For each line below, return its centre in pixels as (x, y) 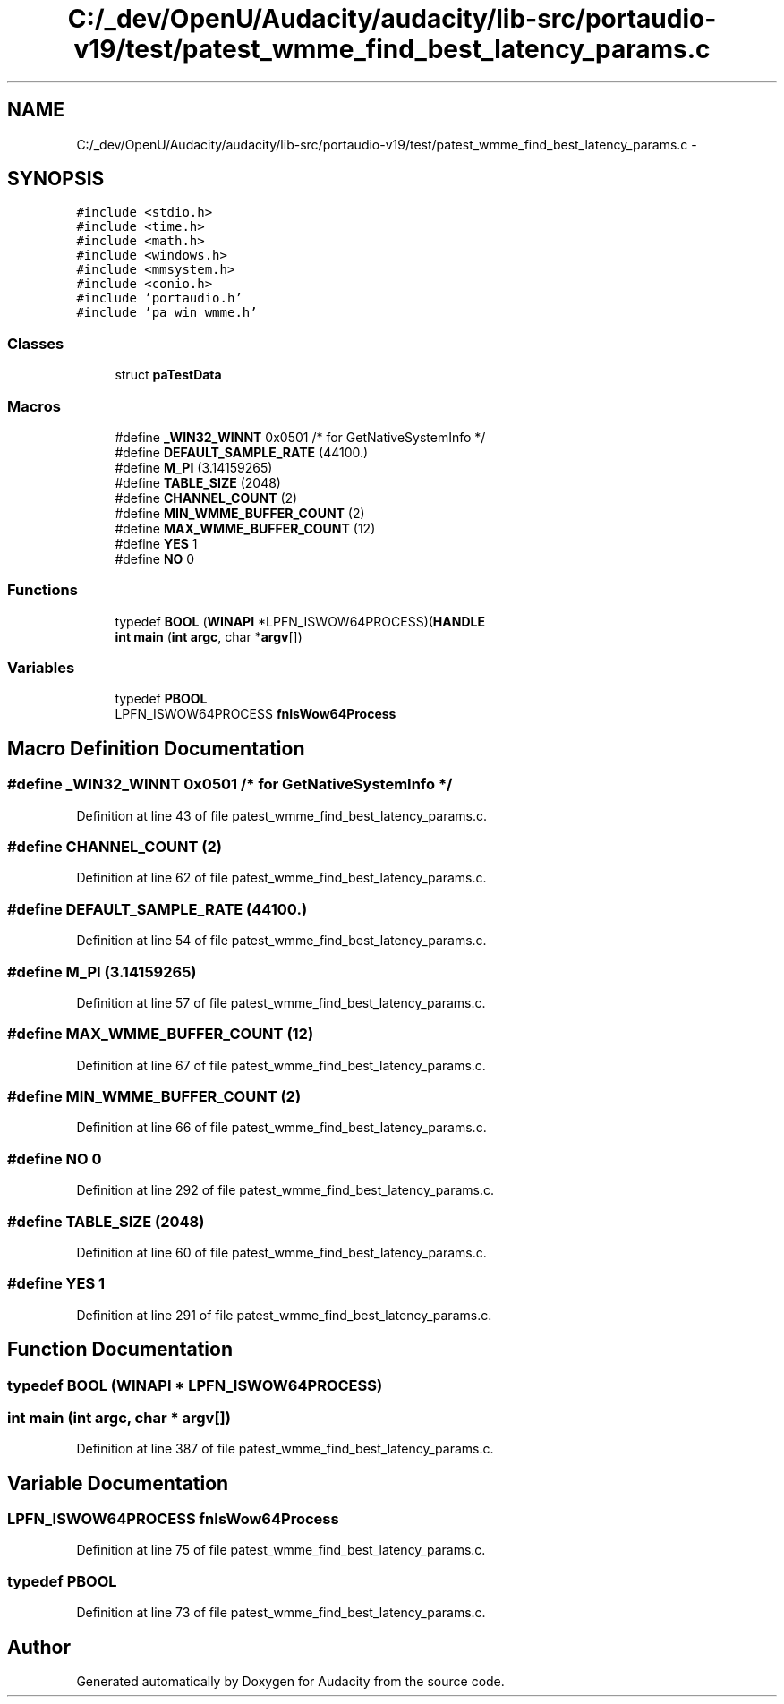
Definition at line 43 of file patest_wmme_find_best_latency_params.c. (281, 815)
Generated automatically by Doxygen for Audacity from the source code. (290, 1682)
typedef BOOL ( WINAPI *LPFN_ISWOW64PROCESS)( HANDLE (300, 621)
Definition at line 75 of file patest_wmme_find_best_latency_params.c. (281, 1550)
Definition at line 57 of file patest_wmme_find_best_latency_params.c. (281, 1002)
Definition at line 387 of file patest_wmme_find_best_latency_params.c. (285, 1449)
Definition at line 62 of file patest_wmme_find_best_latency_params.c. (281, 878)
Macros (34, 406)
